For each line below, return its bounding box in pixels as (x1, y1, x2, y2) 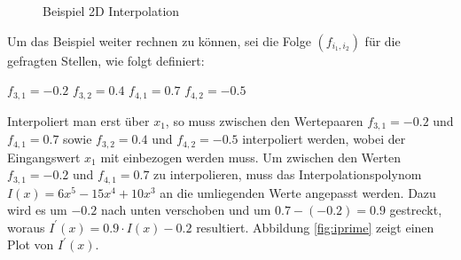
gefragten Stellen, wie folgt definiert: (7, 51, 205, 69)
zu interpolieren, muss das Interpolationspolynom (153, 165, 422, 184)
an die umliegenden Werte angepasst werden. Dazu (160, 183, 436, 201)
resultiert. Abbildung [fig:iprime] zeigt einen (196, 217, 434, 236)
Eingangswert (7, 147, 81, 166)
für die (364, 31, 401, 50)
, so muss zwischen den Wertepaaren (165, 111, 363, 130)
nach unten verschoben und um (100, 201, 271, 219)
